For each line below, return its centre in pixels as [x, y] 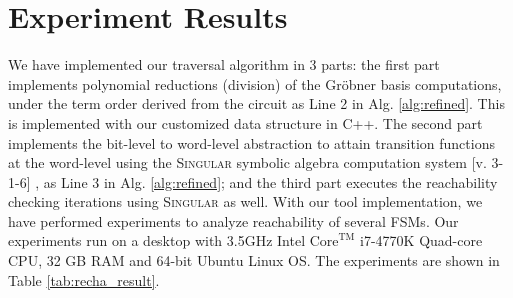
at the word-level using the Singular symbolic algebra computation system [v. [247, 162]
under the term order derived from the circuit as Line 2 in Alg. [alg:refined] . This [256, 103]
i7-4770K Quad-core [421, 240]
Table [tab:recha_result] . [84, 279]
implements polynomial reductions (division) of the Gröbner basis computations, [255, 83]
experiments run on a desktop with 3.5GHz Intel [157, 240]
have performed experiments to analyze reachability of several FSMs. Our [233, 220]
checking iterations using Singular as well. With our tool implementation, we [245, 201]
